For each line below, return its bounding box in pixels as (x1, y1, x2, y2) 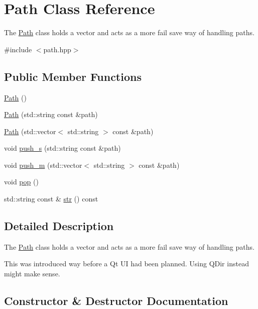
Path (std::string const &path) (4, 109, 98, 120)
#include (4, 44, 32, 54)
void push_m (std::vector (4, 159, 82, 170)
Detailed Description (4, 218, 114, 234)
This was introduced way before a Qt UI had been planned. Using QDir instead (4, 258, 249, 269)
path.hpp (43, 44, 71, 54)
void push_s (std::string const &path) (4, 143, 121, 153)
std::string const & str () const (4, 193, 98, 204)
